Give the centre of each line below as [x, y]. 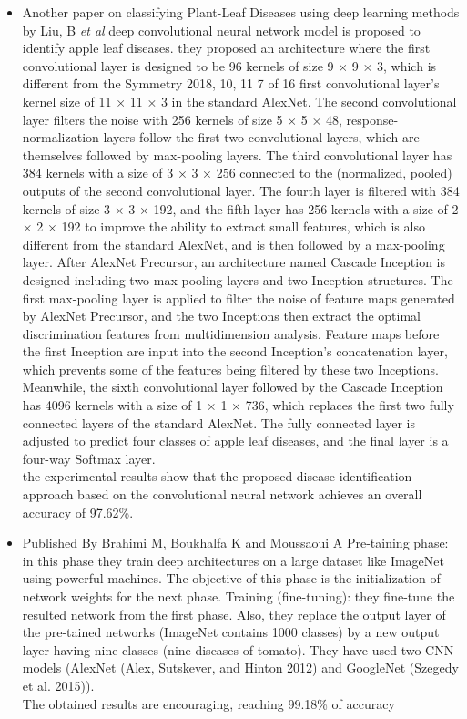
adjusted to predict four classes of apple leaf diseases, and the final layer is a [235, 441]
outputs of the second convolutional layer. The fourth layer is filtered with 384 [241, 190]
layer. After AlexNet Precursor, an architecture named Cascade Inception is [234, 262]
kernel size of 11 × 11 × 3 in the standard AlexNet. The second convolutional [239, 101]
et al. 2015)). [58, 685]
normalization [61, 137]
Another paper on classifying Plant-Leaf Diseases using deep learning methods [241, 12]
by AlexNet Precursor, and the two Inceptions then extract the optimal [222, 316]
